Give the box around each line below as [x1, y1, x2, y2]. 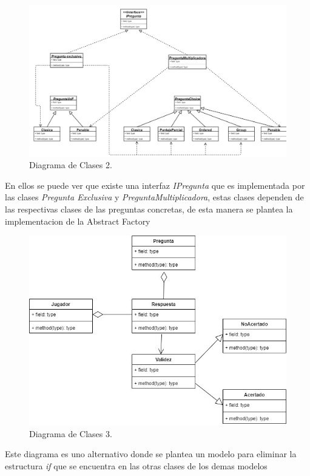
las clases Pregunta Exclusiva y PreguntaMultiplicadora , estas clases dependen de [5, 191, 304, 203]
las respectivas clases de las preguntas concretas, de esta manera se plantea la [5, 203, 293, 216]
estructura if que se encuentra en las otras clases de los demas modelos [5, 459, 268, 472]
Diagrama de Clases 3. [29, 427, 112, 440]
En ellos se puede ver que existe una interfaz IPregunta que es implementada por [5, 178, 305, 191]
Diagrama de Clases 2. [29, 158, 112, 171]
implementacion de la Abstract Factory [5, 214, 150, 227]
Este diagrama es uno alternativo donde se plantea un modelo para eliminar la [5, 447, 297, 460]
